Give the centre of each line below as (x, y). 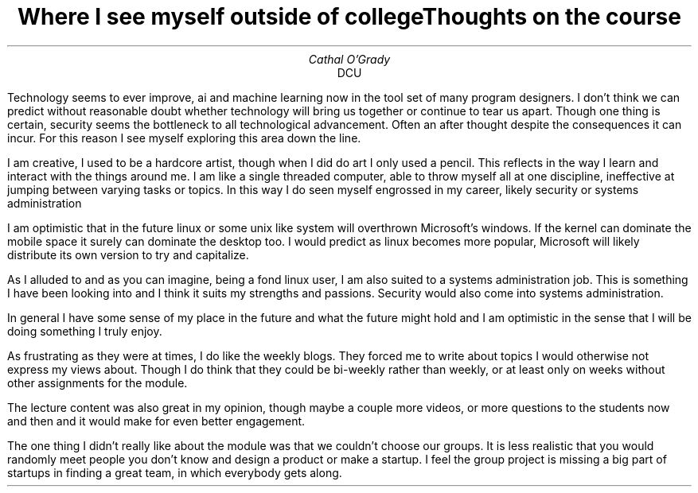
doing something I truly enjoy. (85, 331)
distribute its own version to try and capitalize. (128, 254)
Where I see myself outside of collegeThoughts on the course (349, 17)
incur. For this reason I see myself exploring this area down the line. (184, 138)
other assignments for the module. (97, 382)
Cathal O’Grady (349, 59)
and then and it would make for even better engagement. (156, 421)
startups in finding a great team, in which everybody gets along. (175, 472)
